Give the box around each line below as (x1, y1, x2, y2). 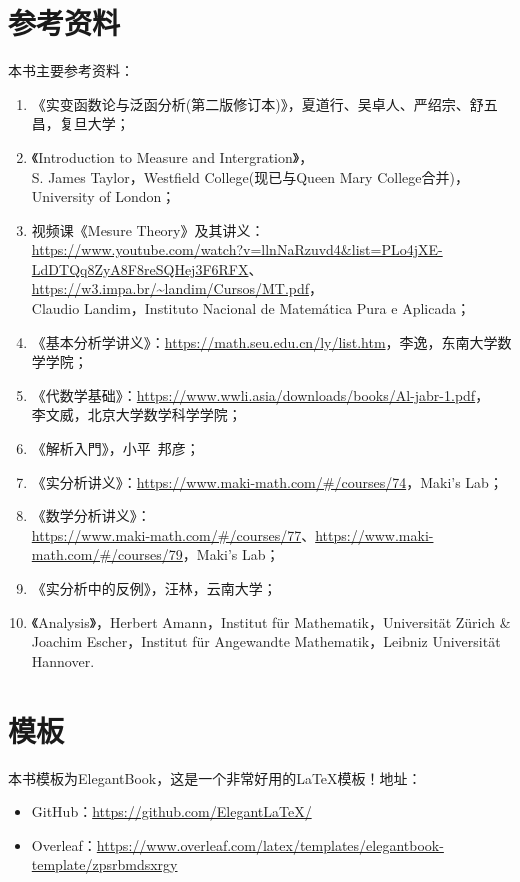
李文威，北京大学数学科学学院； (31, 404, 242, 425)
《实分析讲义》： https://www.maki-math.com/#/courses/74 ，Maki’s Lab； (31, 471, 503, 492)
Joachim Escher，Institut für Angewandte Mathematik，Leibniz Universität (31, 631, 501, 652)
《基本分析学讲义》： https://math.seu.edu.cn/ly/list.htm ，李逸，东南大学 (31, 331, 498, 352)
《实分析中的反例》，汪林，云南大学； (31, 578, 277, 598)
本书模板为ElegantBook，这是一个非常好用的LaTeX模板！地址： (8, 767, 422, 788)
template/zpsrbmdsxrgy (31, 854, 178, 875)
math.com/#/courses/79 (31, 544, 183, 565)
